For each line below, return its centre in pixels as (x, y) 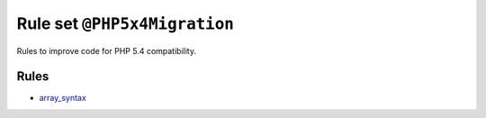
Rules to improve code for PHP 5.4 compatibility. (107, 50)
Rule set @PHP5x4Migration (125, 23)
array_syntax (63, 98)
